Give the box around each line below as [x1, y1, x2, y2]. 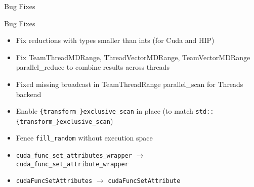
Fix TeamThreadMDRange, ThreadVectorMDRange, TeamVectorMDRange [16, 52, 250, 62]
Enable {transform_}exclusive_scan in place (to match [16, 106, 193, 116]
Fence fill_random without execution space [16, 132, 153, 143]
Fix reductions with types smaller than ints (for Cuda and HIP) [16, 35, 215, 45]
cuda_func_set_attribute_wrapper [16, 160, 129, 168]
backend [16, 88, 41, 99]
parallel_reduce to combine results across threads [16, 62, 170, 72]
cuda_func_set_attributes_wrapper [16, 152, 132, 160]
